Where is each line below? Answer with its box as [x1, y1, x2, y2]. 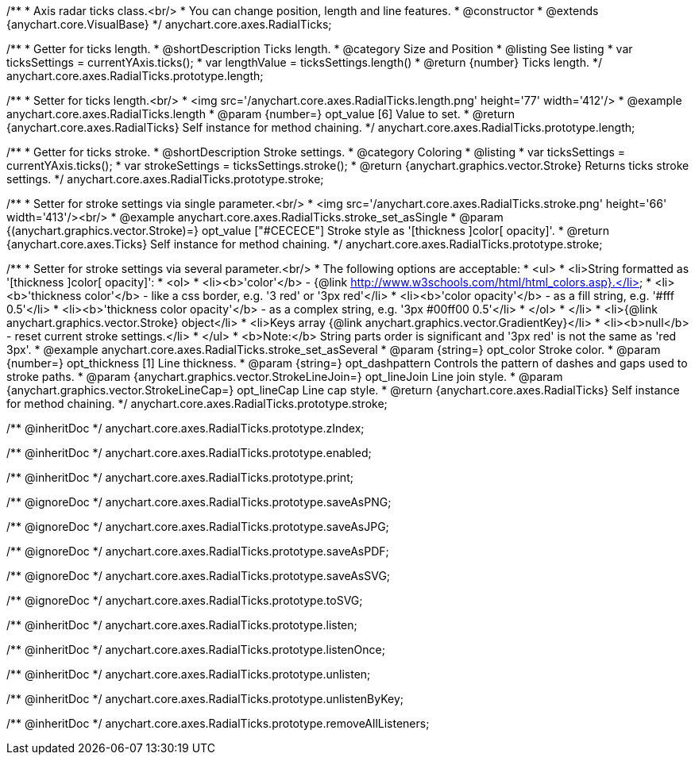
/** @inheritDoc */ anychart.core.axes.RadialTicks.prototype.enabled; [6, 446, 372, 459]
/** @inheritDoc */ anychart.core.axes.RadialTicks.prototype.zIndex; [6, 421, 365, 435]
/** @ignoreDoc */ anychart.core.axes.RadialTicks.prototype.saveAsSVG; [6, 569, 391, 582]
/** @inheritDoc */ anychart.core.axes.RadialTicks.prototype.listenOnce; [6, 643, 385, 656]
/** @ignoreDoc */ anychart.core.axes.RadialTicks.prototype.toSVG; [6, 594, 363, 607]
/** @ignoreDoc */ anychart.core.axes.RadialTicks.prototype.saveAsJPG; [6, 520, 389, 533]
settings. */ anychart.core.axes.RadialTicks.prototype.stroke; [6, 172, 324, 186]
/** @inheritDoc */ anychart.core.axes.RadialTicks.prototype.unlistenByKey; [6, 692, 404, 705]
